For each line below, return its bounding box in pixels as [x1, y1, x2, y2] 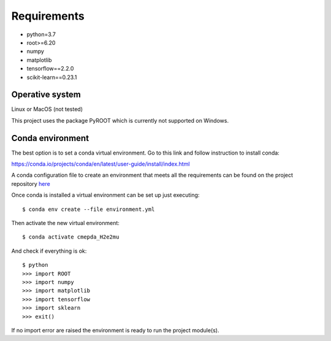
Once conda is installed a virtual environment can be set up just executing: [11, 191, 200, 199]
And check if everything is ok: [11, 247, 87, 255]
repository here [11, 180, 50, 187]
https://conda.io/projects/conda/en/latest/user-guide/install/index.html [11, 160, 190, 168]
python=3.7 [26, 31, 56, 38]
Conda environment [11, 132, 89, 144]
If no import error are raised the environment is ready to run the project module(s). [11, 326, 219, 334]
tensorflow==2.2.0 [26, 65, 74, 72]
